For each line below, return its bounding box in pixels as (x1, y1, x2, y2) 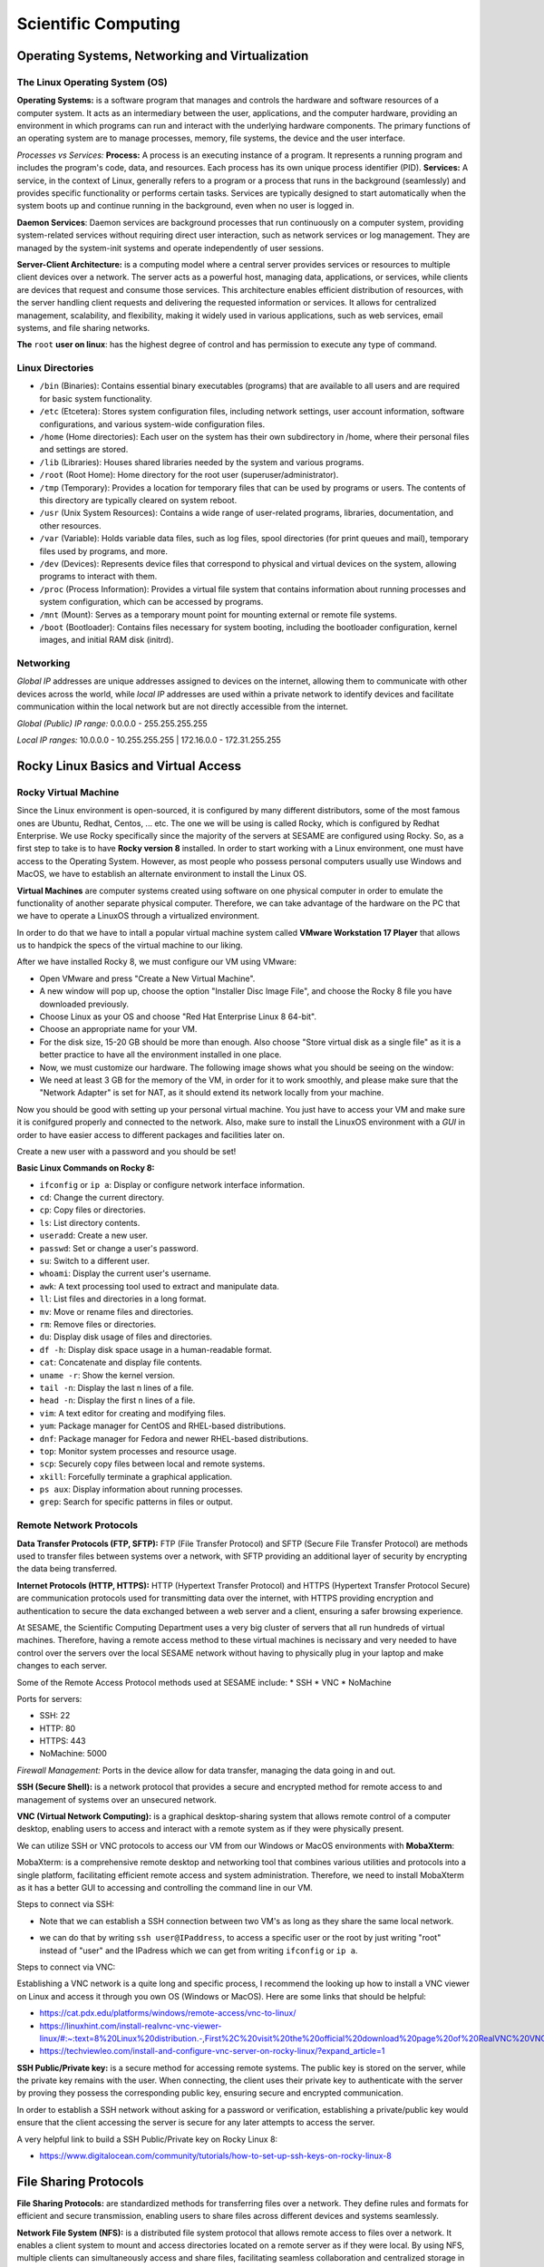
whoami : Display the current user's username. (39, 1268, 212, 1279)
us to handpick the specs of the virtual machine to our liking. (16, 939, 244, 951)
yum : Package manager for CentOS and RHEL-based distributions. (39, 1420, 287, 1432)
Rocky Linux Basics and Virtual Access (16, 758, 242, 774)
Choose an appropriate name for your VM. (39, 1024, 198, 1035)
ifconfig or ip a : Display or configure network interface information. (39, 1179, 306, 1190)
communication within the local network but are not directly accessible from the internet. (16, 701, 349, 712)
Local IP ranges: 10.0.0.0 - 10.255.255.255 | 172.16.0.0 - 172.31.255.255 (16, 735, 281, 745)
